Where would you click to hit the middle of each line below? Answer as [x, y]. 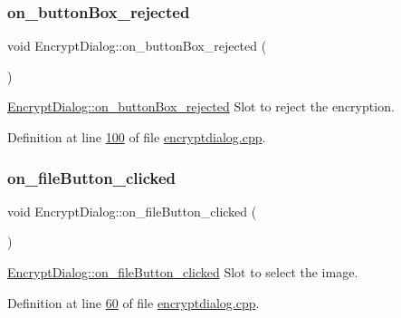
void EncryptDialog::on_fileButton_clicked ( [132, 211]
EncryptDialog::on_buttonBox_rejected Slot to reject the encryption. [201, 106]
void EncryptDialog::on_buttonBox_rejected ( [137, 46]
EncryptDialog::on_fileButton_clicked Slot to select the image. [183, 272]
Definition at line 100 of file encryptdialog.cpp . [137, 137]
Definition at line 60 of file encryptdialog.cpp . [134, 302]
